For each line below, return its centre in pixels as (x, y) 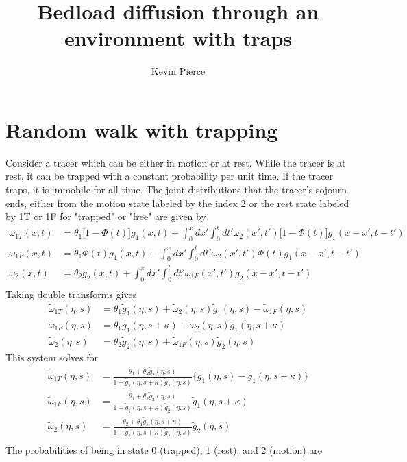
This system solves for (52, 357)
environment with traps (178, 38)
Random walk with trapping (142, 129)
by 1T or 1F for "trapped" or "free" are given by (106, 216)
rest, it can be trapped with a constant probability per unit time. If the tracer (169, 176)
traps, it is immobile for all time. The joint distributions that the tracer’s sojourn (176, 190)
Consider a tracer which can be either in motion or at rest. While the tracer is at (176, 162)
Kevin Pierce (178, 71)
